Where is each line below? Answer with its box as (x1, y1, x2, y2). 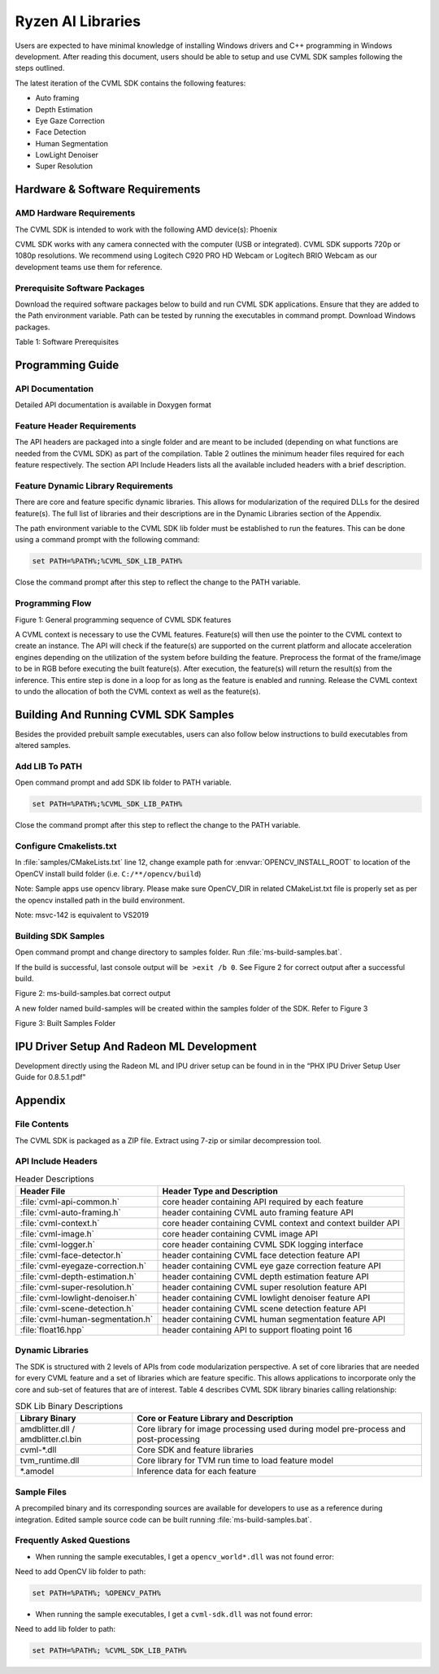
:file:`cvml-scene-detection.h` (20, 1303, 134, 1315)
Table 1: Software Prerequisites (15, 337, 120, 347)
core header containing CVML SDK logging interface (162, 1239, 363, 1250)
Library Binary (20, 1413, 76, 1424)
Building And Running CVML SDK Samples (15, 707, 235, 721)
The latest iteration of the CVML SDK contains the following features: (15, 78, 246, 88)
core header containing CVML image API (162, 1228, 319, 1240)
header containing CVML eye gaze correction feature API (162, 1260, 381, 1272)
